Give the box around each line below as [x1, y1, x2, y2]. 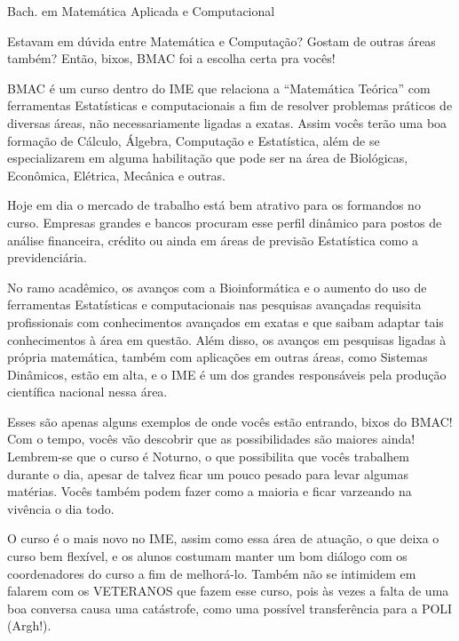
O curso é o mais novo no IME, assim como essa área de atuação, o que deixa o [7, 529, 439, 548]
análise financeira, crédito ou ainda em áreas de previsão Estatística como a [7, 230, 419, 249]
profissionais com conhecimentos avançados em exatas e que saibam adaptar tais [7, 312, 444, 331]
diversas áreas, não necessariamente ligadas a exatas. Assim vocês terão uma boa [7, 113, 447, 132]
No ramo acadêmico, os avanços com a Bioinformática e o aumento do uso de [7, 277, 427, 296]
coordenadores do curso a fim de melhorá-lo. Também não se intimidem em [7, 564, 416, 582]
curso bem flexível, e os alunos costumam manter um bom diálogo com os [7, 547, 408, 565]
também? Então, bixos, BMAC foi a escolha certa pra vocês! [7, 49, 336, 68]
